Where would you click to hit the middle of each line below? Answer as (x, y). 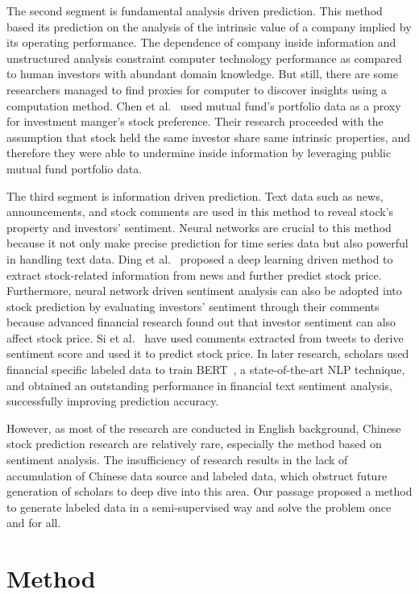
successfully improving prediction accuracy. (113, 401)
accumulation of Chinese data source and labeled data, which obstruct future (197, 475)
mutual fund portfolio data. (75, 168)
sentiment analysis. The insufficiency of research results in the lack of (177, 460)
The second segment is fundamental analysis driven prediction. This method (195, 10)
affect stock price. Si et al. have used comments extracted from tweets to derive (205, 337)
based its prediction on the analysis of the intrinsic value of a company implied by (209, 26)
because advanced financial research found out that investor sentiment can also (201, 322)
